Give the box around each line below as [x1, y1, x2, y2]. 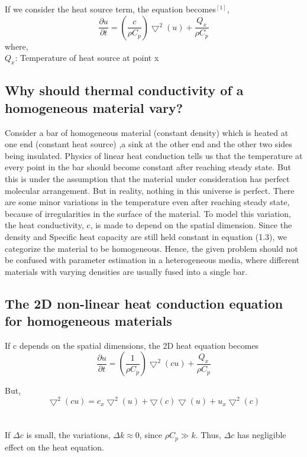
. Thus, [195, 429, 221, 441]
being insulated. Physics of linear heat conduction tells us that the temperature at [5, 149, 303, 161]
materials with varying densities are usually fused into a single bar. [5, 265, 248, 277]
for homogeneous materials [5, 312, 172, 330]
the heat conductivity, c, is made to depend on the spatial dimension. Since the [5, 219, 292, 231]
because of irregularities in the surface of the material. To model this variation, [5, 207, 291, 219]
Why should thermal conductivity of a [5, 81, 244, 99]
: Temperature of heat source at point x [15, 51, 159, 64]
